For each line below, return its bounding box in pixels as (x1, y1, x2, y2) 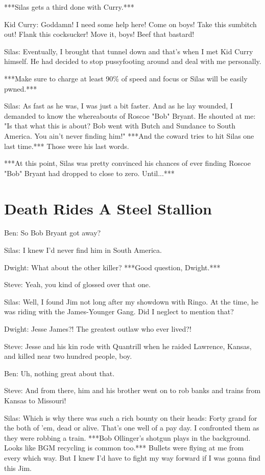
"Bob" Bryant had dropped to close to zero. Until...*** (4, 167, 175, 178)
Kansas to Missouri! (4, 395, 66, 405)
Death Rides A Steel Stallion (4, 198, 212, 219)
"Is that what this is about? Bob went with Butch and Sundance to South (4, 120, 236, 131)
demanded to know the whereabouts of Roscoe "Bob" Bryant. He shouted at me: (4, 110, 256, 121)
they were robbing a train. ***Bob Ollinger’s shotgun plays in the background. (4, 432, 251, 443)
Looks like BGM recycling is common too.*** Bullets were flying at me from (4, 442, 244, 453)
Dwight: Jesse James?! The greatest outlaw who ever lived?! (4, 323, 191, 334)
